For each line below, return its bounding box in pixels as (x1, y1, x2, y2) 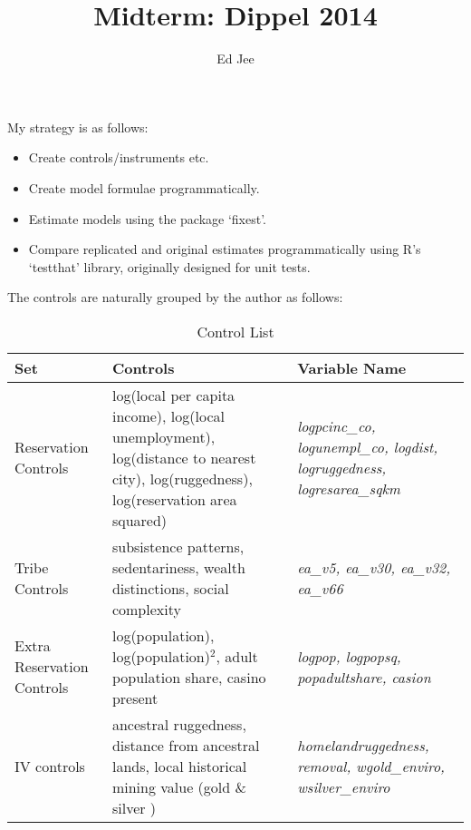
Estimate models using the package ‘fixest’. (28, 209, 267, 228)
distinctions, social (111, 577, 229, 599)
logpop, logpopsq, (297, 645, 401, 667)
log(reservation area (111, 488, 237, 510)
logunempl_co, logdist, (297, 436, 438, 458)
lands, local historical (111, 755, 247, 776)
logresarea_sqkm (297, 478, 400, 500)
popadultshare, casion (297, 666, 431, 688)
